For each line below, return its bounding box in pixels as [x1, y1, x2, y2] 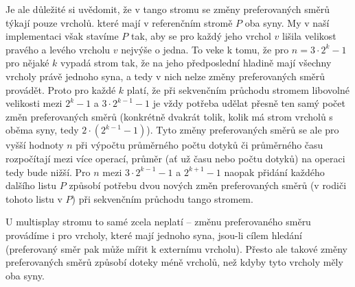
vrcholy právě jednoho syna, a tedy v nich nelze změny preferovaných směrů [5, 68, 325, 83]
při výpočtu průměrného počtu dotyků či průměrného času [76, 138, 323, 152]
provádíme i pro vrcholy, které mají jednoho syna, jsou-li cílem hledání [5, 227, 303, 242]
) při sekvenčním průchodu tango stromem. [71, 191, 253, 205]
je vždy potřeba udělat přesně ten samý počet [152, 96, 345, 110]
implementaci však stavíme [5, 29, 119, 43]
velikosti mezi [5, 96, 62, 110]
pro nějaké [5, 55, 49, 70]
